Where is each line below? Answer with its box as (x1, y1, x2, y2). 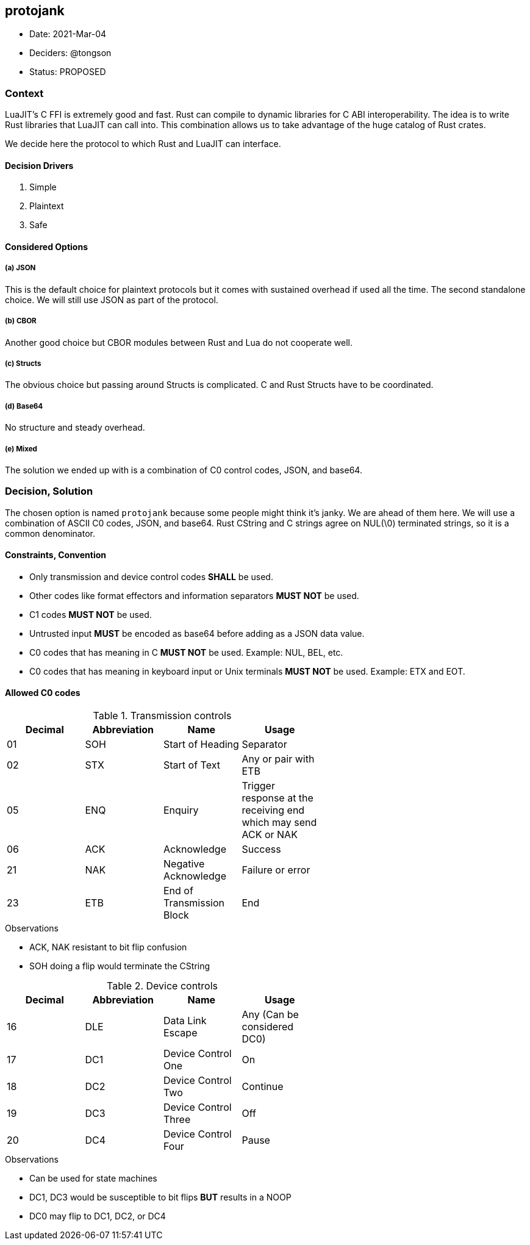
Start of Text (163, 759, 220, 772)
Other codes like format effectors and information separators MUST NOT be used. (29, 590, 359, 601)
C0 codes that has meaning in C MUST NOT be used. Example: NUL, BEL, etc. (29, 647, 343, 658)
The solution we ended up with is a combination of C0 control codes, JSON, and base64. (5, 464, 362, 475)
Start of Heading (163, 738, 239, 751)
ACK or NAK (242, 828, 298, 841)
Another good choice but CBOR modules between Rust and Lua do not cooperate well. (5, 337, 353, 348)
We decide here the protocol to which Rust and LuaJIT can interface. (5, 138, 281, 149)
